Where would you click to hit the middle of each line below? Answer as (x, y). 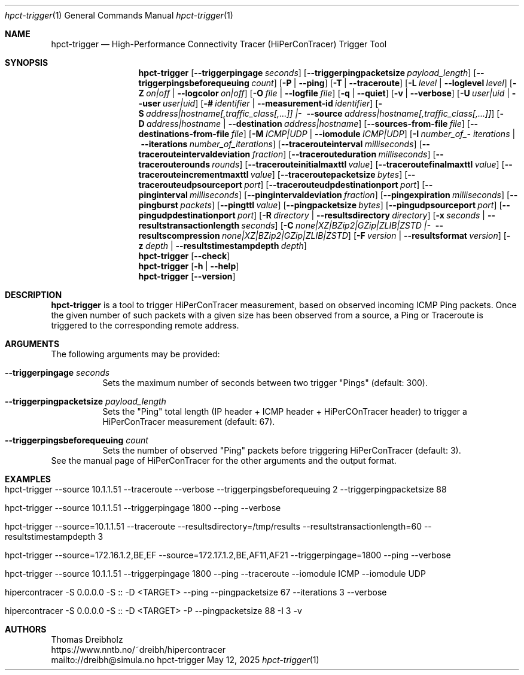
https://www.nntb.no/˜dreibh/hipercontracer (138, 650)
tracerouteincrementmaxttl (194, 174)
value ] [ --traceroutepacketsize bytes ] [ (329, 174)
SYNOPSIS (27, 63)
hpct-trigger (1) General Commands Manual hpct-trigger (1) (119, 15)
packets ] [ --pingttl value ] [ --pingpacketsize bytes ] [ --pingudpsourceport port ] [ (341, 205)
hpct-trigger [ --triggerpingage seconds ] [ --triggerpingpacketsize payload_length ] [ (307, 73)
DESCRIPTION (33, 295)
